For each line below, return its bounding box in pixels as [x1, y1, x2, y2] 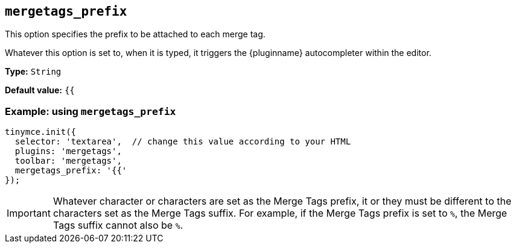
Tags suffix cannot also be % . [53, 219, 183, 232]
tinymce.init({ [5, 127, 77, 137]
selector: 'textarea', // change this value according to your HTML [14, 137, 351, 147]
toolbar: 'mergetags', [14, 156, 122, 166]
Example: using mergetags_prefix [5, 105, 176, 117]
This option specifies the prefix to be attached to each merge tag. [5, 29, 266, 40]
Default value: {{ [5, 85, 75, 96]
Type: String [5, 66, 62, 77]
